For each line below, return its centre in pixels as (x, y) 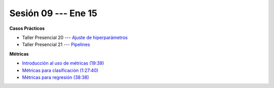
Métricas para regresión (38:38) (56, 77)
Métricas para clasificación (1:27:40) (60, 70)
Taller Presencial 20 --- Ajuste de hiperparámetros (75, 37)
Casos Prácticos (27, 28)
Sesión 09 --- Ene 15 (53, 13)
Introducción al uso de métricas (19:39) (63, 63)
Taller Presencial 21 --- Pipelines (56, 45)
